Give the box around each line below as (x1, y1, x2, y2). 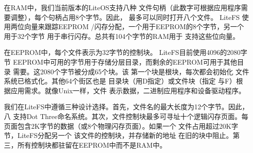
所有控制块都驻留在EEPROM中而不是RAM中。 (17, 139, 166, 150)
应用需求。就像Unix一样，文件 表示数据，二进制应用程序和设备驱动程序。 (10, 85, 246, 95)
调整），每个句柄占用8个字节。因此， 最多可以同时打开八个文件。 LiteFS (10, 12, 240, 22)
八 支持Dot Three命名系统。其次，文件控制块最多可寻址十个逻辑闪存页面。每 (4, 111, 249, 121)
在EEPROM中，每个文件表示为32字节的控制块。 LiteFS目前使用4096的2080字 (4, 47, 248, 57)
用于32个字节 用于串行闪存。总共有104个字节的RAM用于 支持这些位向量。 (4, 31, 239, 41)
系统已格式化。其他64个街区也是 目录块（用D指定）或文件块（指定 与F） (4, 76, 236, 86)
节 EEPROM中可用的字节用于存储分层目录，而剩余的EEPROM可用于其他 (4, 56, 237, 67)
